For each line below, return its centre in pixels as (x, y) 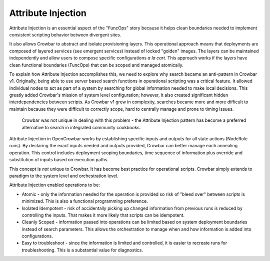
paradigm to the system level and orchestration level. (64, 176)
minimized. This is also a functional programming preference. (85, 201)
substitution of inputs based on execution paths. (59, 160)
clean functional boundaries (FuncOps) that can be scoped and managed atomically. (96, 65)
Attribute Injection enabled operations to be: (54, 185)
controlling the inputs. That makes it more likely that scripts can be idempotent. (103, 215)
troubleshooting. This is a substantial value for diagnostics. (82, 250)
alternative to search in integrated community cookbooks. (81, 127)
